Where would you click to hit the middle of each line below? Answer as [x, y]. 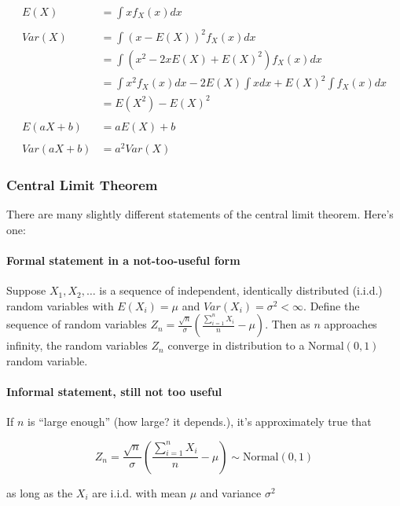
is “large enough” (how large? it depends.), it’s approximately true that [200, 422]
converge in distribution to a [236, 345]
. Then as [288, 324]
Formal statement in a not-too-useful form [123, 260]
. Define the [332, 305]
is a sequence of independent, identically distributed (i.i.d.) [241, 290]
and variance [231, 492]
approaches [350, 324]
